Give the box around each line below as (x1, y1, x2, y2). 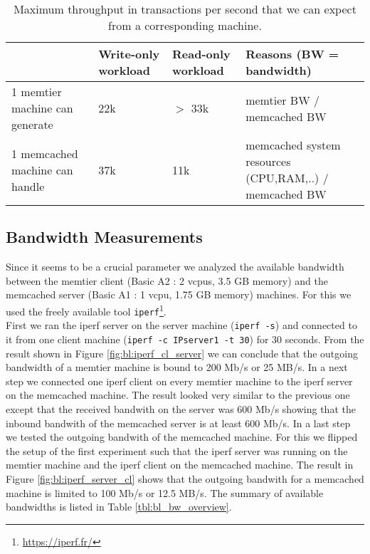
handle (11, 177, 45, 194)
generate (11, 116, 53, 132)
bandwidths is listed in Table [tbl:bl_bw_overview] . (6, 499, 232, 514)
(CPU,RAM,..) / (245, 169, 329, 186)
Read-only (172, 46, 231, 62)
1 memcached (11, 145, 78, 162)
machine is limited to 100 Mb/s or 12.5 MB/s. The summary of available (6, 485, 324, 500)
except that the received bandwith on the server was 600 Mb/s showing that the (6, 401, 356, 416)
